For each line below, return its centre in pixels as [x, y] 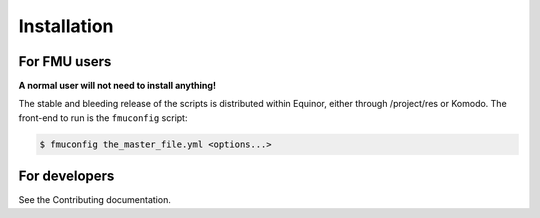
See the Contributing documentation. [95, 200]
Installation [66, 26]
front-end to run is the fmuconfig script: [103, 117]
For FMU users [65, 61]
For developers [66, 176]
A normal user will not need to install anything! [117, 86]
